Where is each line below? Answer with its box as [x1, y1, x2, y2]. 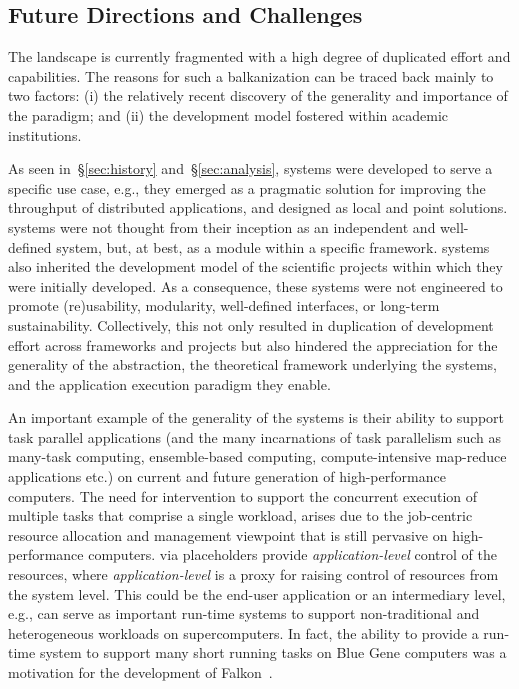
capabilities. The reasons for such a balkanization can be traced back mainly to [8, 65, 494, 86]
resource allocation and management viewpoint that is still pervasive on [8, 524, 448, 545]
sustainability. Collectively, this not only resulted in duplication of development [8, 314, 494, 335]
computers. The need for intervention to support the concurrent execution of [8, 485, 478, 506]
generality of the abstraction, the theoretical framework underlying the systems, [8, 354, 497, 375]
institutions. [8, 124, 82, 145]
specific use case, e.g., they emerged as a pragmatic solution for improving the [8, 177, 486, 198]
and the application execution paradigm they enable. [8, 373, 331, 394]
